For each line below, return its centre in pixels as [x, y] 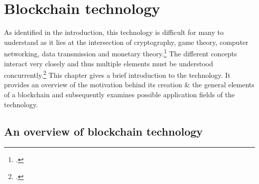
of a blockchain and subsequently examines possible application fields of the [120, 94]
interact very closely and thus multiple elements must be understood [109, 63]
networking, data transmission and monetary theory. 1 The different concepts [121, 53]
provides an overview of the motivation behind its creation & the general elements [129, 85]
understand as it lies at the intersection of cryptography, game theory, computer [126, 42]
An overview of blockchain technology [104, 131]
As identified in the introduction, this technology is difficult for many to [114, 32]
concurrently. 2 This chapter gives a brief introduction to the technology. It [117, 74]
